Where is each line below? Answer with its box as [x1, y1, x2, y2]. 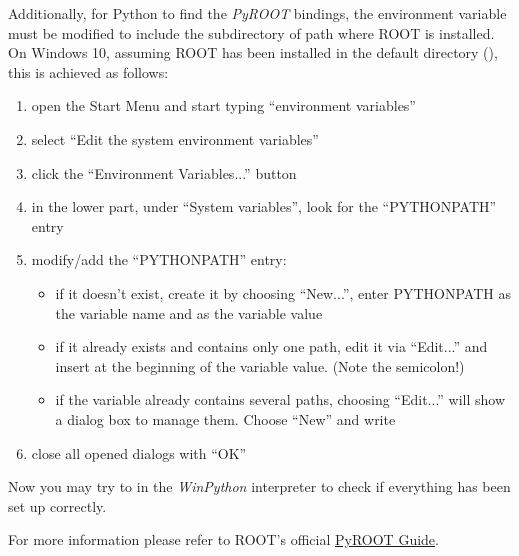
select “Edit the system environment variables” [31, 128, 319, 149]
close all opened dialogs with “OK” [31, 442, 247, 463]
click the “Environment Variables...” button [31, 162, 297, 183]
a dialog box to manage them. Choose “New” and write [55, 408, 396, 429]
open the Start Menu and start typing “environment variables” [31, 95, 416, 116]
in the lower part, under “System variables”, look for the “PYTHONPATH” [31, 196, 497, 217]
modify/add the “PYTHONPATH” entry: [31, 249, 287, 270]
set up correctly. [8, 495, 107, 516]
